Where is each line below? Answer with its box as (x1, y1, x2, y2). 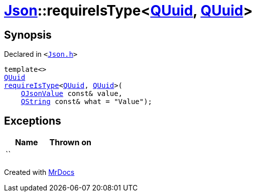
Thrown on (49, 137, 91, 148)
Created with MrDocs (4, 168, 75, 177)
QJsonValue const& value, (21, 89, 123, 98)
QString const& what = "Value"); (21, 97, 153, 106)
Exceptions (4, 114, 61, 127)
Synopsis (4, 28, 52, 41)
